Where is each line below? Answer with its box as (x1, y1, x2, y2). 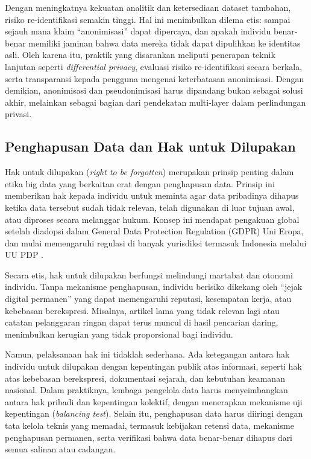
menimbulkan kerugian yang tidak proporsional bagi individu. (5, 327, 233, 340)
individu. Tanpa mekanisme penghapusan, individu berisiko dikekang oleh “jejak (5, 280, 303, 293)
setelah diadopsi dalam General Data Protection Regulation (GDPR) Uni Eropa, (5, 225, 304, 237)
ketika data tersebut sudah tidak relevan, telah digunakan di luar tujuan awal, (5, 201, 295, 213)
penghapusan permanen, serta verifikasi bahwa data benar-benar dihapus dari (5, 431, 293, 443)
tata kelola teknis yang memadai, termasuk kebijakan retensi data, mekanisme (5, 419, 294, 432)
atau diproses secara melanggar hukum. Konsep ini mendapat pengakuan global (5, 213, 300, 225)
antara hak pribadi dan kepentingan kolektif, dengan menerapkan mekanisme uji (5, 395, 303, 408)
